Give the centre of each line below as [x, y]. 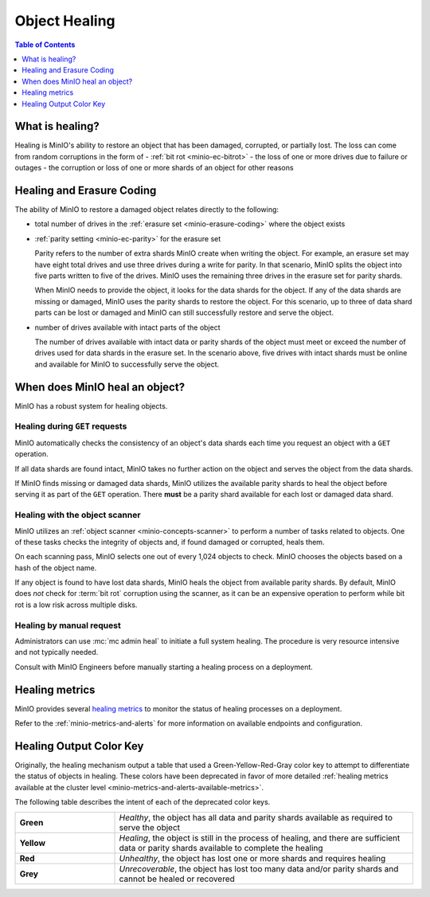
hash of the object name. [56, 568]
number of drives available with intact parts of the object [127, 327]
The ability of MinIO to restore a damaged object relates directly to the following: [147, 210]
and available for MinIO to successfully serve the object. [127, 364]
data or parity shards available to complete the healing [221, 848]
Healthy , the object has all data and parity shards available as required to [256, 817]
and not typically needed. [57, 652]
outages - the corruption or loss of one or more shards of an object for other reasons [154, 168]
